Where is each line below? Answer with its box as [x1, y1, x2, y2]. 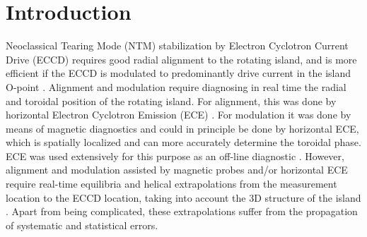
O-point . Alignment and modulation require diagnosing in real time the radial [6, 79, 346, 94]
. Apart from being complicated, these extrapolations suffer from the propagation [6, 204, 358, 219]
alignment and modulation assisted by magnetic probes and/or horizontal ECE [6, 162, 348, 177]
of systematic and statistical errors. [6, 217, 158, 232]
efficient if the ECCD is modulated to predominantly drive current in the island [6, 66, 351, 80]
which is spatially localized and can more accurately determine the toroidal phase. [6, 135, 361, 150]
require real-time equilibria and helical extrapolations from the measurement [6, 176, 337, 191]
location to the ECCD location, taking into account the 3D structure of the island [6, 190, 361, 205]
